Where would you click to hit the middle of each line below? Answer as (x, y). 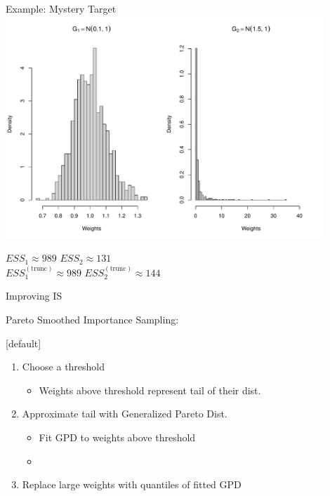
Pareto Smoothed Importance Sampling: (92, 319)
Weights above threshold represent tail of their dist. (150, 390)
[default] (24, 343)
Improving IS (34, 296)
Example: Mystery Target (61, 8)
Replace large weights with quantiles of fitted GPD (132, 484)
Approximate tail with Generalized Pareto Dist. (125, 414)
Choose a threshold (64, 367)
